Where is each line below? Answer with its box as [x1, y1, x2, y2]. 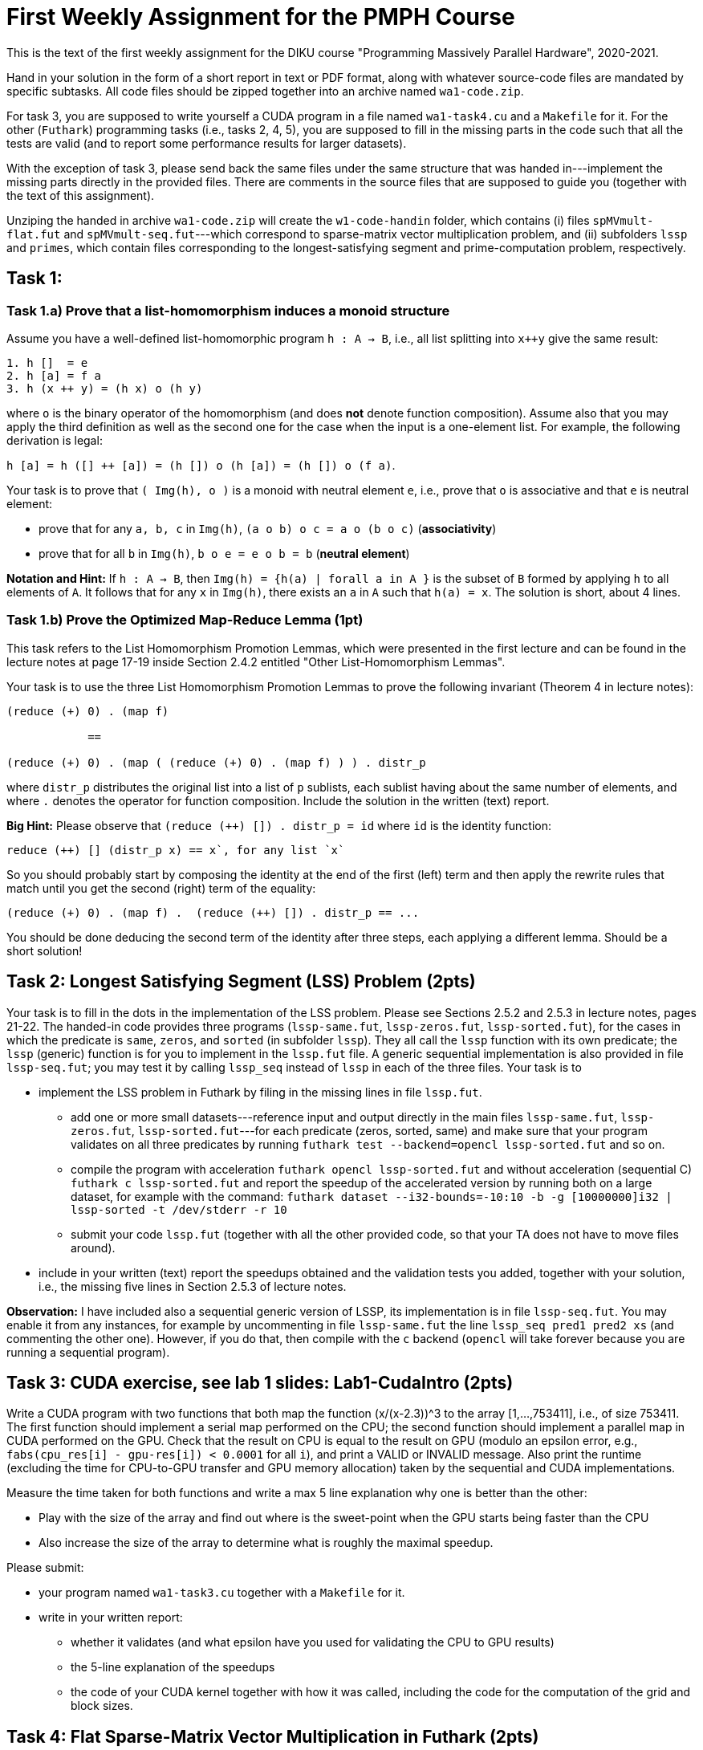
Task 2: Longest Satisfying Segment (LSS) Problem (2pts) [6, 971, 476, 992]
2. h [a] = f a [6, 368, 102, 382]
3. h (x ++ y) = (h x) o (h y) [6, 381, 203, 395]
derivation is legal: [6, 433, 103, 447]
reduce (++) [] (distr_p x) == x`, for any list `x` [6, 843, 345, 857]
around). [71, 1240, 116, 1255]
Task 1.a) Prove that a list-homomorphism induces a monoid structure [6, 302, 450, 319]
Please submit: [6, 1561, 84, 1575]
